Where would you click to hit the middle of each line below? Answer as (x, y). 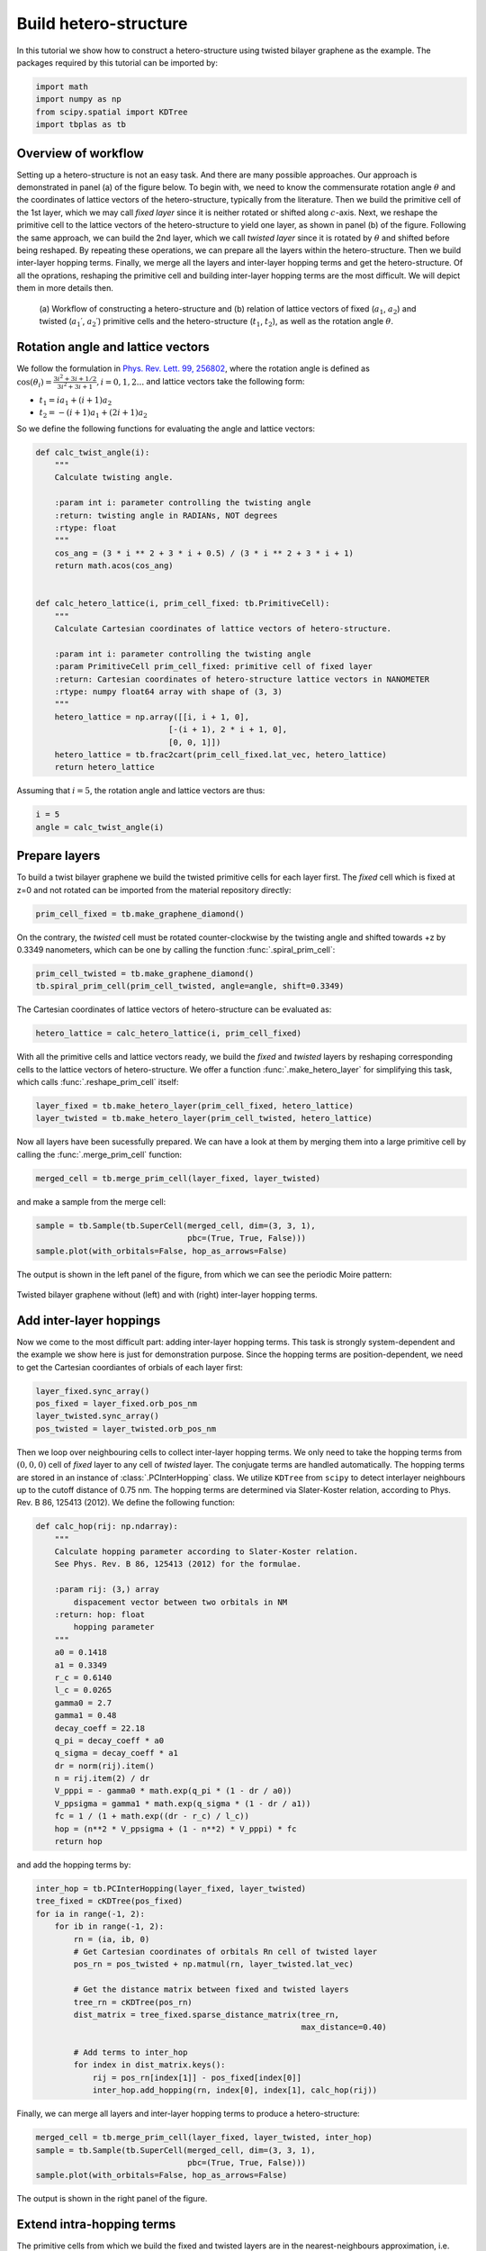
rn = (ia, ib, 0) (112, 1939)
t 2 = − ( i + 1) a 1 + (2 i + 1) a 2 (93, 413)
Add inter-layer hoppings (89, 1320)
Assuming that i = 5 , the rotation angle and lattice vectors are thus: (141, 791)
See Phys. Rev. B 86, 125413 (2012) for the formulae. (178, 1564)
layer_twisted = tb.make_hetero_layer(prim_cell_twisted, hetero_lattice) (204, 1118)
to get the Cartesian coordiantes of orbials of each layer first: (130, 1367)
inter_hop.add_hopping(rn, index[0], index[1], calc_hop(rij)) (235, 2090)
